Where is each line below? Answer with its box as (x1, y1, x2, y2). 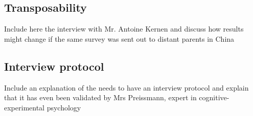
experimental (4, 102, 44, 112)
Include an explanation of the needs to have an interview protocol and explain (4, 82, 249, 93)
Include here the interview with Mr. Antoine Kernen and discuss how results (4, 23, 244, 34)
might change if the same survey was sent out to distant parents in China (4, 33, 235, 44)
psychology (47, 102, 81, 112)
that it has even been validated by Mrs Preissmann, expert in (4, 92, 197, 103)
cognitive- (199, 92, 229, 103)
